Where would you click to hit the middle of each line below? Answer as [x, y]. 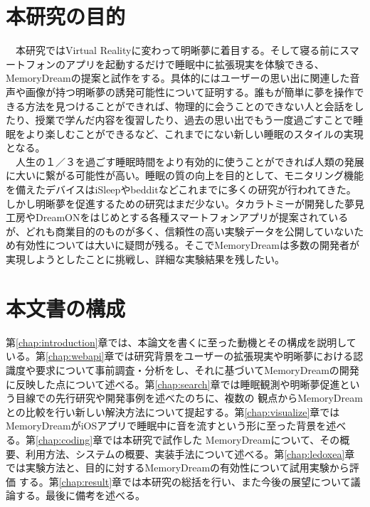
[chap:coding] [64, 439]
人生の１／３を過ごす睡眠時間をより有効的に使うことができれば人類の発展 [190, 161]
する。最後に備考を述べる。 [80, 495]
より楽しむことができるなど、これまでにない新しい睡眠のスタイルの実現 [194, 133]
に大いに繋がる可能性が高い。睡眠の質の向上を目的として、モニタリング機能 [185, 175]
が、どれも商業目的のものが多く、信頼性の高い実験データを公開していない [180, 231]
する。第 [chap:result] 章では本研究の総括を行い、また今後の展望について [185, 481]
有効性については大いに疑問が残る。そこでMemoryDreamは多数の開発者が [187, 245]
